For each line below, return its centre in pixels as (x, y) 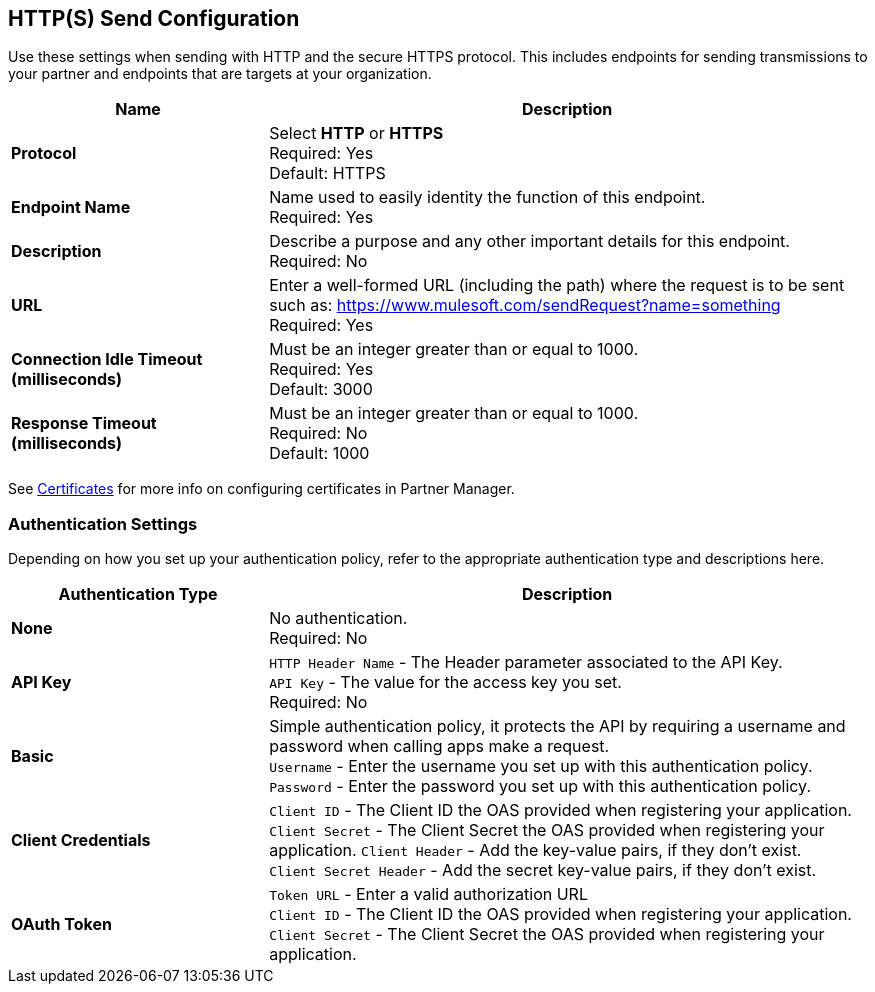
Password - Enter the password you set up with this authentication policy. (540, 786)
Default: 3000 (321, 389)
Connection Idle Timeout (107, 359)
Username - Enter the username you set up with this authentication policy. (541, 766)
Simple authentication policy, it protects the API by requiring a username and (557, 726)
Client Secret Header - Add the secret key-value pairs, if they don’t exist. (543, 870)
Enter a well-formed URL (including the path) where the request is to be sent (557, 285)
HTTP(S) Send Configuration (154, 18)
